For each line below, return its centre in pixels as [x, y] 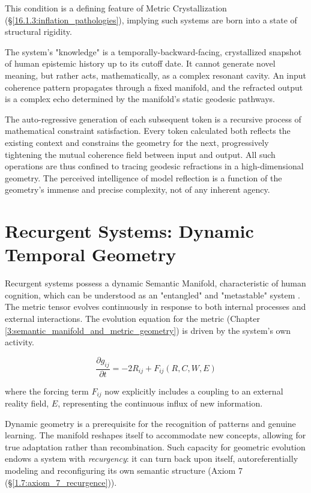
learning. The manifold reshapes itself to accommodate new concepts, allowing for [155, 435]
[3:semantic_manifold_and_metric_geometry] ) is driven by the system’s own [148, 330]
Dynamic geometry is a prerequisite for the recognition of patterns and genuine [150, 423]
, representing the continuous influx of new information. [160, 403]
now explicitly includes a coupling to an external [194, 391]
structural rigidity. [38, 32]
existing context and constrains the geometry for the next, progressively [137, 142]
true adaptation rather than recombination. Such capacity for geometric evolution [155, 446]
